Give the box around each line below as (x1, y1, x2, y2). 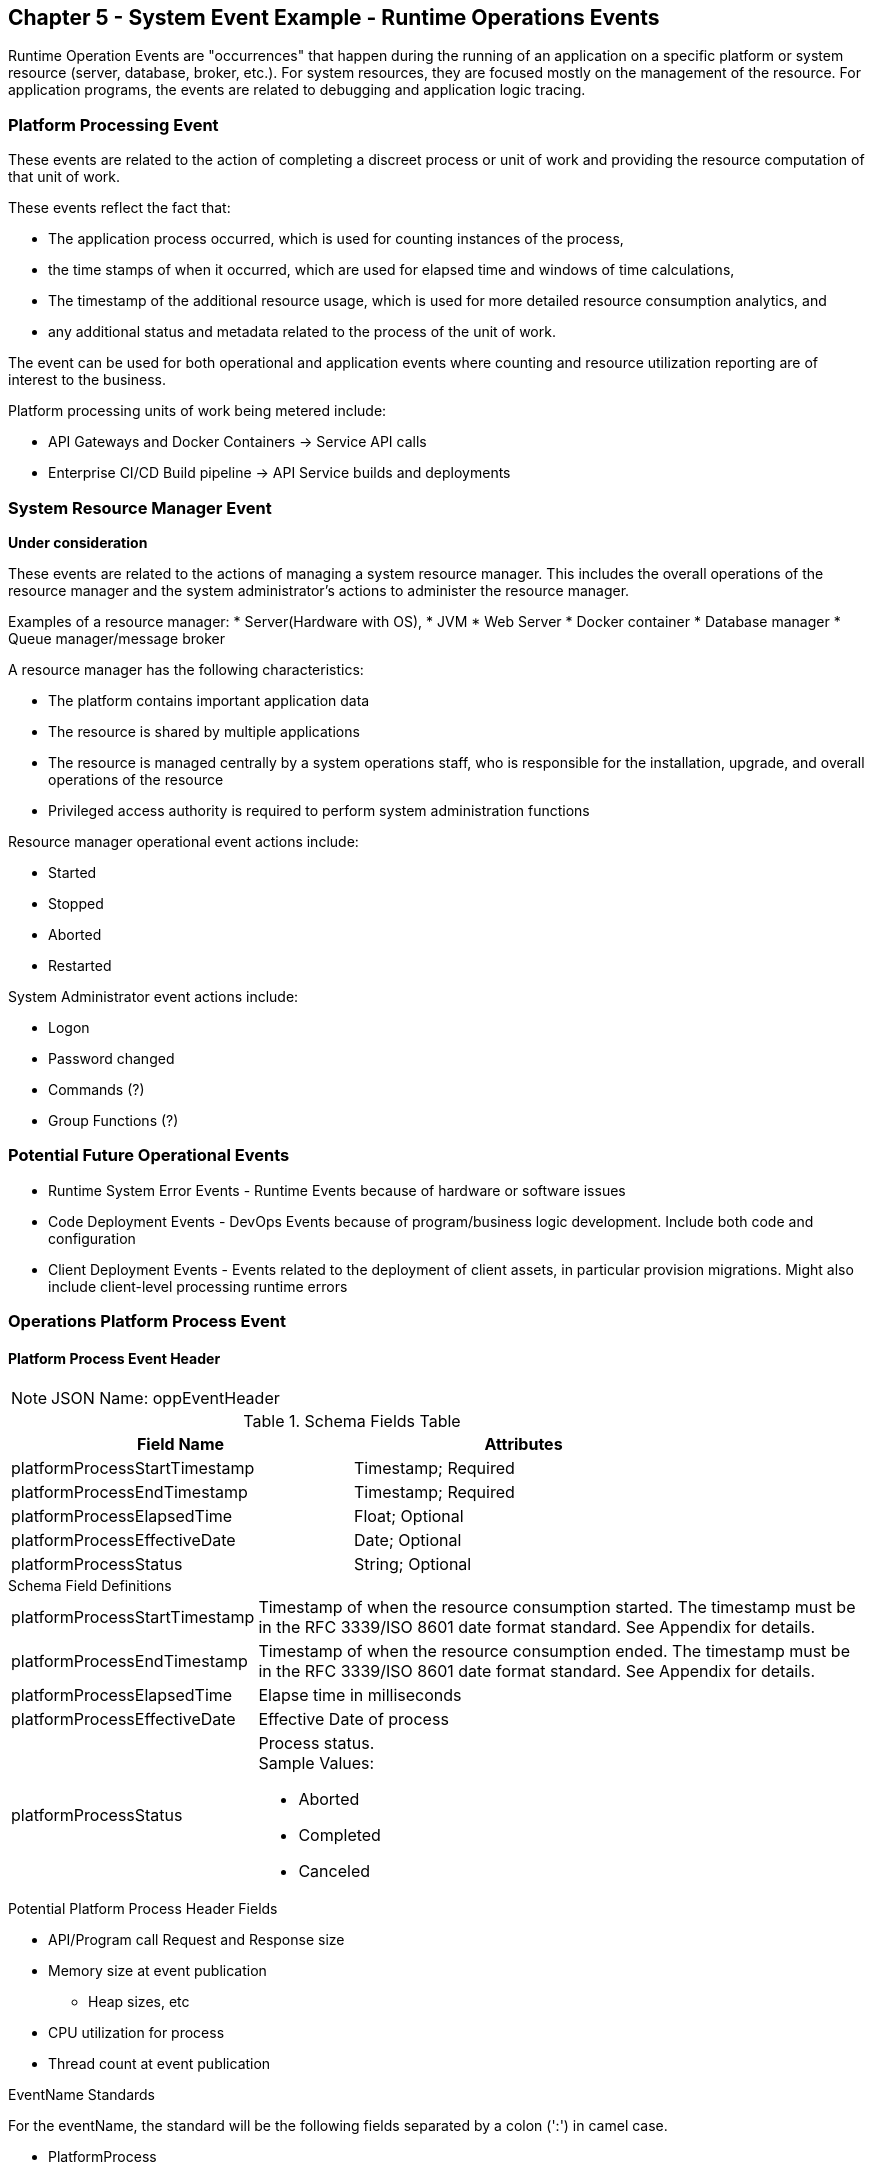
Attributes (484, 1434, 563, 1455)
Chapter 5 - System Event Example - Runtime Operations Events (8, 5, 660, 30)
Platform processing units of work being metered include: (8, 402, 387, 420)
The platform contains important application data (48, 691, 370, 709)
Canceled (298, 1861, 370, 1882)
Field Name (136, 1434, 225, 1455)
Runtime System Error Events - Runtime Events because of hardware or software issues (48, 1181, 626, 1199)
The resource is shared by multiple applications (48, 722, 360, 740)
